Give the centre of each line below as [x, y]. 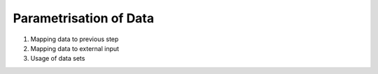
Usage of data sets [58, 59]
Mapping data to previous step [75, 39]
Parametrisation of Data [83, 18]
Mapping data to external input [75, 48]
